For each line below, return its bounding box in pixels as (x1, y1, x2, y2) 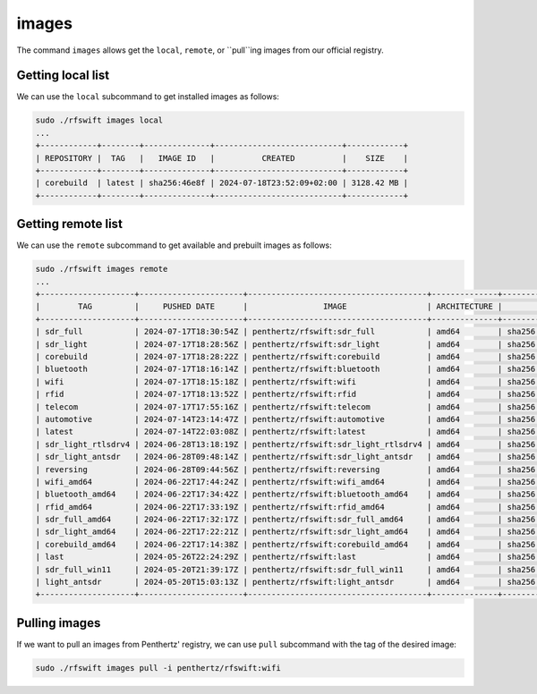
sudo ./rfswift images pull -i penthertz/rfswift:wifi (35, 663, 281, 673)
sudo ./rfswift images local (35, 115, 164, 125)
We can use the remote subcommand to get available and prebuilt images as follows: (16, 240, 333, 250)
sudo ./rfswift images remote (35, 264, 168, 275)
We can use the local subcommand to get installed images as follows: (16, 91, 279, 102)
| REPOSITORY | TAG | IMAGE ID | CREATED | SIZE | (35, 153, 409, 163)
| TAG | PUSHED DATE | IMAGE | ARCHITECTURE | (35, 301, 503, 312)
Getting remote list (16, 216, 123, 232)
